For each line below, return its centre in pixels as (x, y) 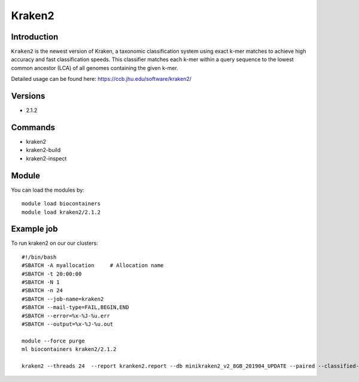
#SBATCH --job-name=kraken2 (63, 299)
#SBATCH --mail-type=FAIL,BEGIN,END (75, 307)
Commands (33, 127)
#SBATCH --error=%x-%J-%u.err (66, 316)
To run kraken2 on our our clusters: (54, 243)
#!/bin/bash (39, 257)
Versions (28, 96)
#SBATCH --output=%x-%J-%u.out (68, 324)
